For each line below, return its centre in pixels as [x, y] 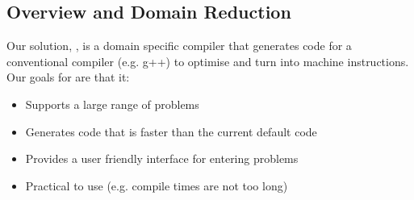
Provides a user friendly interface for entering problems [162, 158]
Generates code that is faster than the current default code [171, 131]
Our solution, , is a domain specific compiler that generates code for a [179, 46]
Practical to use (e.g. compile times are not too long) [157, 185]
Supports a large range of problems [112, 104]
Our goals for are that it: [68, 77]
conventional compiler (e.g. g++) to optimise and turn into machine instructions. [208, 61]
